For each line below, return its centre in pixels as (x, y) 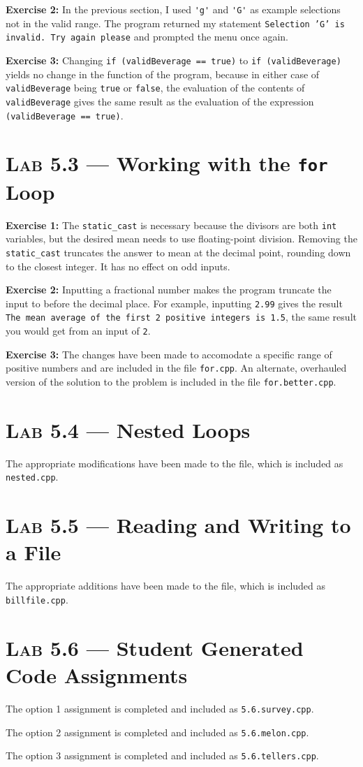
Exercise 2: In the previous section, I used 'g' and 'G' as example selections (173, 9)
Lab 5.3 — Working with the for (167, 163)
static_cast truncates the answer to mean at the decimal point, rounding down (178, 252)
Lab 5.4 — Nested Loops (128, 429)
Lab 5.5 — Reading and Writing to (178, 525)
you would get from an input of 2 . (78, 331)
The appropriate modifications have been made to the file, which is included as (175, 463)
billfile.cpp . (37, 599)
